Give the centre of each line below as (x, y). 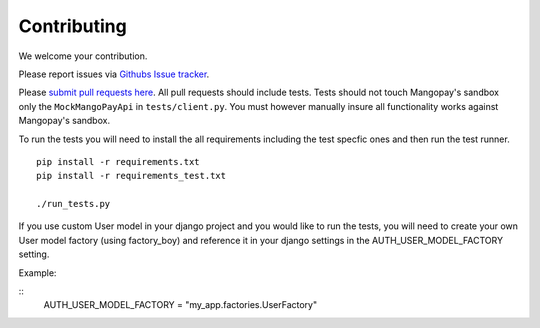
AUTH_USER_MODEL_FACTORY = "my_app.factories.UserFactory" (180, 305)
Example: (37, 272)
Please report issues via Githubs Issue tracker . (114, 74)
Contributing (72, 26)
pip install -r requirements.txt (118, 161)
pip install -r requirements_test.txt (131, 176)
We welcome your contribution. (83, 56)
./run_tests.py (73, 204)
